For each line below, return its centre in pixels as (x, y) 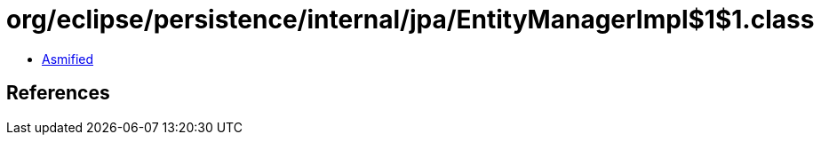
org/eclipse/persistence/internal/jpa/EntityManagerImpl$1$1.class (410, 20)
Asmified (68, 59)
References (58, 93)
